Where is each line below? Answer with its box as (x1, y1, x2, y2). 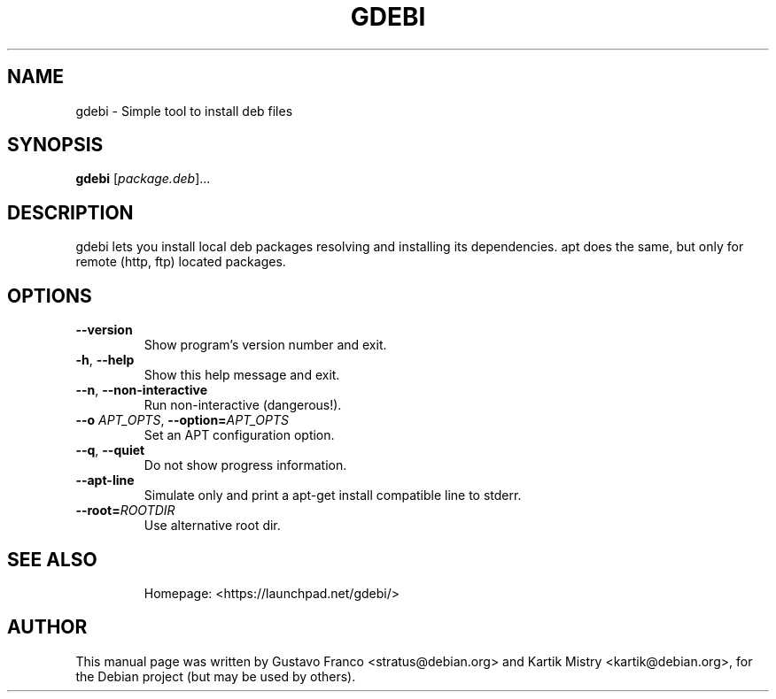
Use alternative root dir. (144, 518, 281, 534)
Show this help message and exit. (144, 367, 340, 383)
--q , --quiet (75, 442, 145, 458)
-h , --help (75, 352, 135, 368)
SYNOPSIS (7, 134, 104, 157)
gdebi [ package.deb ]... (75, 171, 211, 187)
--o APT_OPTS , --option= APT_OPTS (75, 412, 289, 428)
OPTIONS (7, 284, 92, 307)
